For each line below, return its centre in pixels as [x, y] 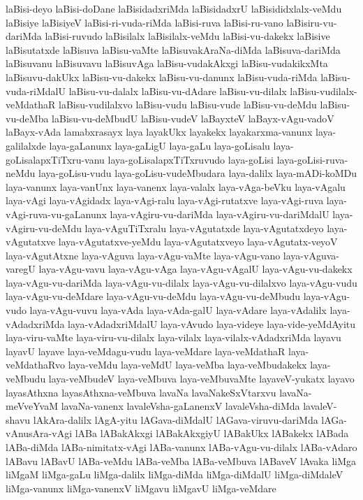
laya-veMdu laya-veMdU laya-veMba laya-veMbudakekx [187, 365]
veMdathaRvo [35, 365]
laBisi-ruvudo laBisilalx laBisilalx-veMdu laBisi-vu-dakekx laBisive [187, 36]
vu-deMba [27, 118]
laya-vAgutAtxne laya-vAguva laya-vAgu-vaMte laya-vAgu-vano [143, 255]
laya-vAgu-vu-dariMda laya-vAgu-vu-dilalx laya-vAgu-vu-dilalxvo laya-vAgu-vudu [181, 282]
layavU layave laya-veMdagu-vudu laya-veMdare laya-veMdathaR [146, 351]
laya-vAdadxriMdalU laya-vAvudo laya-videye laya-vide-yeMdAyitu [212, 323]
